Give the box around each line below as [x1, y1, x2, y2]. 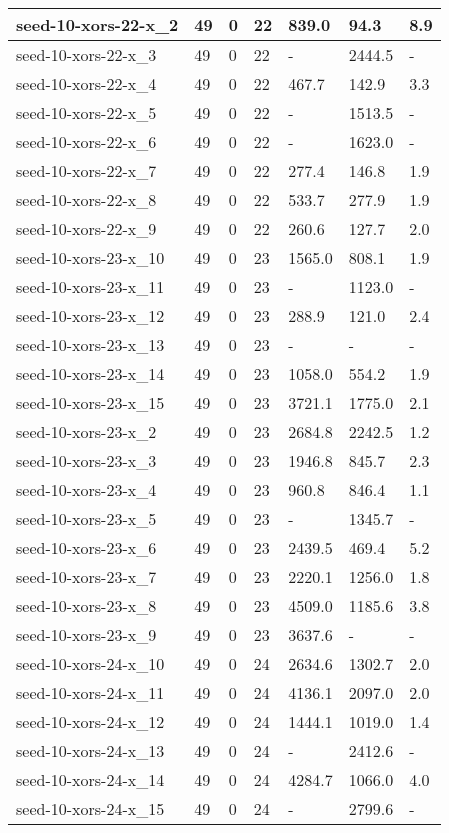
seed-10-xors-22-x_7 [16, 159, 157, 182]
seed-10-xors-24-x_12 [16, 710, 165, 733]
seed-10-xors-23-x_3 [16, 449, 157, 472]
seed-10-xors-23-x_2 [16, 420, 157, 443]
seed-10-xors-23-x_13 [16, 333, 165, 356]
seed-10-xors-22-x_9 [16, 217, 157, 240]
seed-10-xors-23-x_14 [16, 362, 165, 385]
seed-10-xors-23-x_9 [16, 623, 157, 646]
